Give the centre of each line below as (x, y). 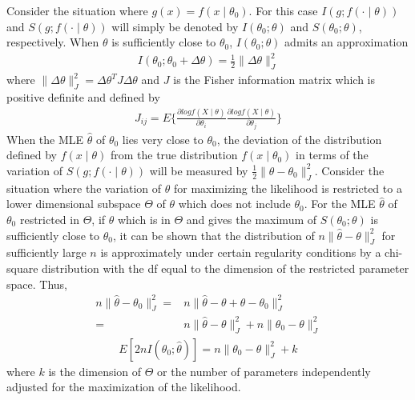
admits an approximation (347, 42)
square (22, 268)
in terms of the (332, 155)
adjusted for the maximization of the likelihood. (124, 387)
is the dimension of (95, 371)
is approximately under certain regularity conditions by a (241, 252)
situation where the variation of (84, 188)
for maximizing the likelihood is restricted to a (288, 188)
